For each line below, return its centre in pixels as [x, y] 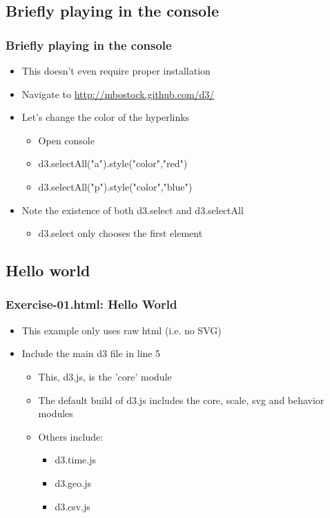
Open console [66, 140]
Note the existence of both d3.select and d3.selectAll [133, 210]
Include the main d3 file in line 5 [91, 353]
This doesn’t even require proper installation [116, 70]
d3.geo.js [73, 482]
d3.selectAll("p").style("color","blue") [115, 186]
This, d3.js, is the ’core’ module [105, 376]
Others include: [71, 436]
